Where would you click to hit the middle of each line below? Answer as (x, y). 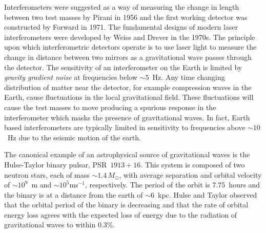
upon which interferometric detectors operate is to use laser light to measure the (130, 47)
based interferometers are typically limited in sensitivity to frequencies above (125, 127)
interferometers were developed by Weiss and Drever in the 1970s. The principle (130, 37)
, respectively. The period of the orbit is (148, 185)
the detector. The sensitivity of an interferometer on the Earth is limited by (123, 67)
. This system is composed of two (193, 164)
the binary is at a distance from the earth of (74, 194)
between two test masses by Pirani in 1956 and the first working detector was (126, 17)
